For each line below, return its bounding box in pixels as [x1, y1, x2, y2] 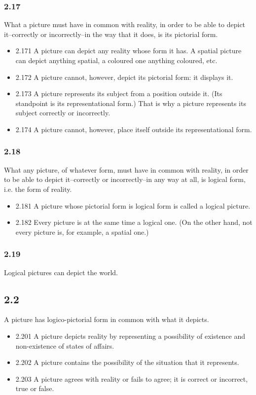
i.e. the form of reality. [4, 183, 72, 194]
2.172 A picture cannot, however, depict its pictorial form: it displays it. [15, 72, 233, 82]
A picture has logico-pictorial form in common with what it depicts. [4, 314, 209, 324]
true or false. [15, 383, 54, 394]
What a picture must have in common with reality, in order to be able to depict [4, 19, 246, 30]
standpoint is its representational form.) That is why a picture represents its [15, 98, 246, 108]
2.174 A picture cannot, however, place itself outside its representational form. [15, 124, 252, 134]
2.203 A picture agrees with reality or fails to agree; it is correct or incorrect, [15, 373, 248, 384]
